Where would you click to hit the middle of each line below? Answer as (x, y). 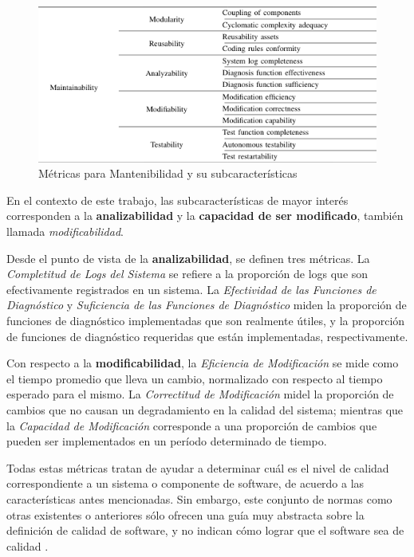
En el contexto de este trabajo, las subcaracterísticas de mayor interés (177, 200)
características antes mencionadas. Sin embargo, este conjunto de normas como (199, 498)
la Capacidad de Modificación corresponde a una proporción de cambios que (192, 425)
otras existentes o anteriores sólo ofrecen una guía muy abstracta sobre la (185, 514)
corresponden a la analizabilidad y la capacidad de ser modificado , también (205, 216)
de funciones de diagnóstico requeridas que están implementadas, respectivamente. (207, 336)
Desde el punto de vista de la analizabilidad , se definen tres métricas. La (188, 258)
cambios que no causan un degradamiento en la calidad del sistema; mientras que (205, 410)
